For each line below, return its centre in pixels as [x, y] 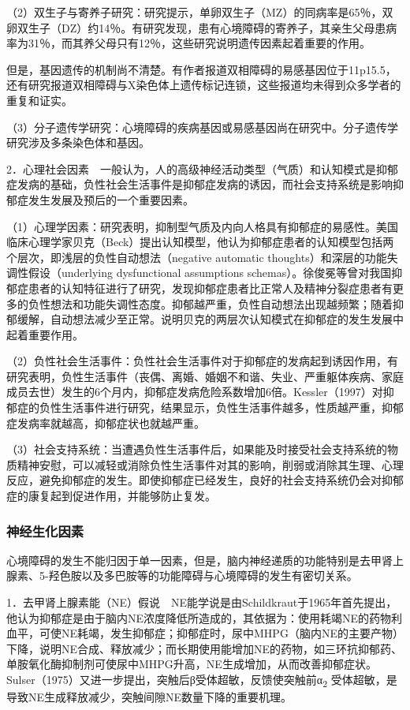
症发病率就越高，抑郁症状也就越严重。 [106, 422]
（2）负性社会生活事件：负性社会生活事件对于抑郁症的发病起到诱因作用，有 [202, 361]
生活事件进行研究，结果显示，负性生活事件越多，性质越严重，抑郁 [232, 407]
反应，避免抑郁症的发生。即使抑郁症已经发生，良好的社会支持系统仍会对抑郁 [205, 480]
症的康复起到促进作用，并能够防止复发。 [111, 496]
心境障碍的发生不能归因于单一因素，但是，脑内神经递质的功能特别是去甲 [194, 560]
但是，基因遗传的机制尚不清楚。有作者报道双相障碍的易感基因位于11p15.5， [201, 69]
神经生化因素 [45, 531]
